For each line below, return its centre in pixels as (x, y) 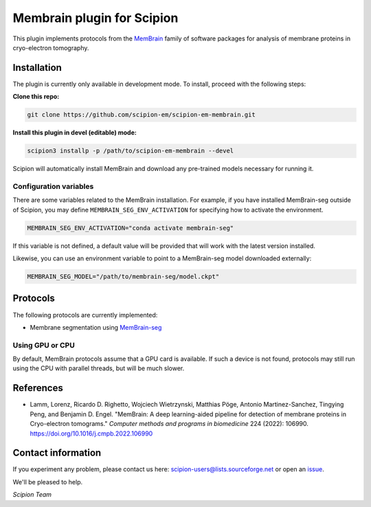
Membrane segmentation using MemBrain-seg (96, 327)
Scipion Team (32, 495)
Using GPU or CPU (44, 345)
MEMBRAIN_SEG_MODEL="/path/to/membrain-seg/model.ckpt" (123, 277)
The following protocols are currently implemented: (85, 315)
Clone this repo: (36, 97)
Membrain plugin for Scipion (95, 18)
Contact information (57, 453)
